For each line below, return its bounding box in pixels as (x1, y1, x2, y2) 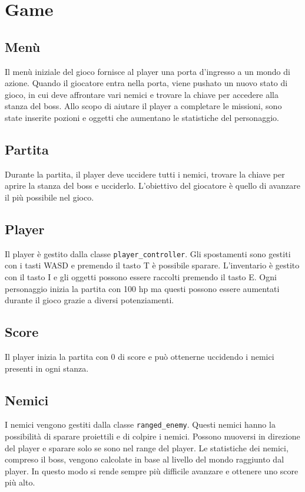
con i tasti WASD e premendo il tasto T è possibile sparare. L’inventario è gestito (5, 259, 300, 271)
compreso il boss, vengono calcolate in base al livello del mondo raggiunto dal (5, 453, 284, 465)
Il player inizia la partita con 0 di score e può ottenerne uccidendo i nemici (5, 350, 274, 362)
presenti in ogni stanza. (5, 362, 89, 374)
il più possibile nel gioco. (5, 191, 94, 203)
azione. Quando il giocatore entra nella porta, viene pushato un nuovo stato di (5, 77, 288, 89)
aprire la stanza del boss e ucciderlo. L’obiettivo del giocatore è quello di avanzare (5, 179, 300, 192)
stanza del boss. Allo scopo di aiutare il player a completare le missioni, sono (5, 100, 282, 112)
